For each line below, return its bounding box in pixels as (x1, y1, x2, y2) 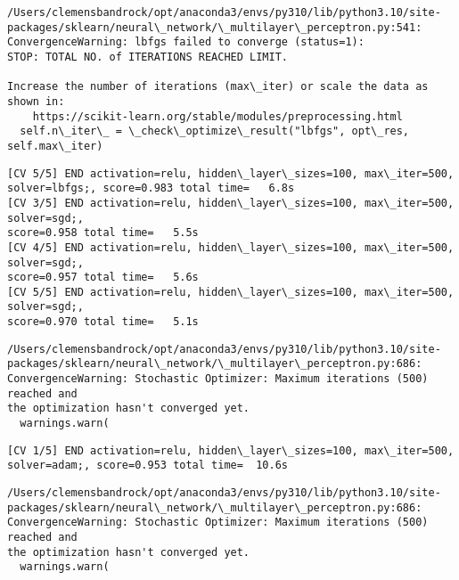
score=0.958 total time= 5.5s (7, 226, 199, 240)
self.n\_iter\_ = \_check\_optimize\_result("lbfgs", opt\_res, (20, 125, 410, 138)
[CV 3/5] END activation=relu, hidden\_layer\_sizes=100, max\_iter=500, (7, 196, 455, 209)
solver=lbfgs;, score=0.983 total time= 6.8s (7, 182, 295, 195)
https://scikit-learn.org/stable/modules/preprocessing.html (32, 110, 403, 123)
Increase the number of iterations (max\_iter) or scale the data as (7, 80, 429, 94)
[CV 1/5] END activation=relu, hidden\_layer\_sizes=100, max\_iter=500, (7, 444, 455, 457)
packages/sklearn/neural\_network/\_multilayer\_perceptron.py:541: (7, 20, 422, 34)
